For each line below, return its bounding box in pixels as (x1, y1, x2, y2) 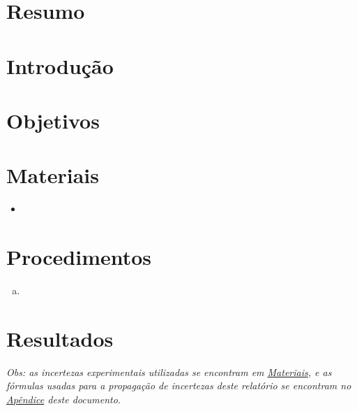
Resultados (6, 324, 114, 352)
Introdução (6, 51, 114, 80)
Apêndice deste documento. (6, 391, 121, 406)
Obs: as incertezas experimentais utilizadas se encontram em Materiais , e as (6, 364, 332, 379)
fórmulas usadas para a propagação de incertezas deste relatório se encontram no (6, 378, 351, 393)
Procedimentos (6, 243, 152, 271)
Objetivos (6, 106, 100, 134)
